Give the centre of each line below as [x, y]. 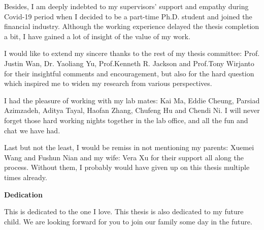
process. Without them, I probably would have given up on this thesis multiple [127, 167]
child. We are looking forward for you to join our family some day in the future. [128, 221]
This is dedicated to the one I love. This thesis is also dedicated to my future [124, 211]
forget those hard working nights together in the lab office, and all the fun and [126, 120]
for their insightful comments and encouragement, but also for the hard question [129, 73]
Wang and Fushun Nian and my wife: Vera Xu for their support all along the [124, 157]
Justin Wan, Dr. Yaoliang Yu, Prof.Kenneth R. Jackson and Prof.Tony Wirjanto [129, 63]
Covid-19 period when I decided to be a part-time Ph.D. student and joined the [128, 16]
